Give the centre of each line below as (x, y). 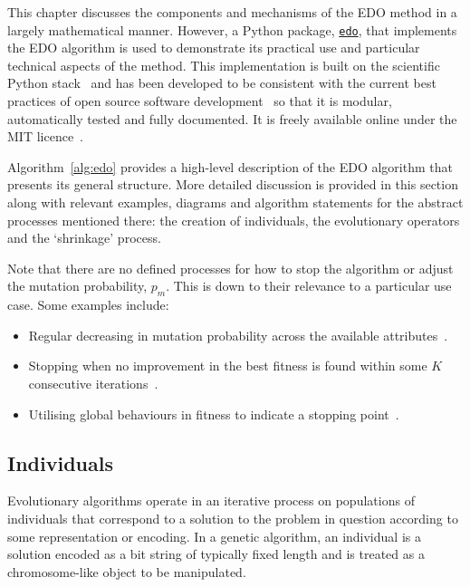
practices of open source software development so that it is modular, (200, 101)
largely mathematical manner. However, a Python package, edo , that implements (232, 29)
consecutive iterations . (93, 383)
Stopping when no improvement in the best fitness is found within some (228, 366)
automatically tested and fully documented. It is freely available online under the (232, 118)
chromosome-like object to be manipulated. (127, 571)
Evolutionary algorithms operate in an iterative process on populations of (211, 500)
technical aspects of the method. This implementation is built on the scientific (224, 65)
